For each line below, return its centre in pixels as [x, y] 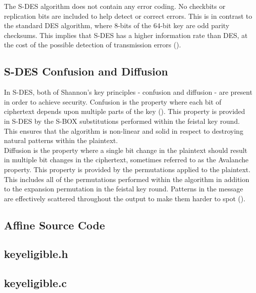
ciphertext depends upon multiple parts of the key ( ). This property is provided [125, 111]
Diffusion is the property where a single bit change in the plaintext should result [126, 150]
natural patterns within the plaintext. [61, 140]
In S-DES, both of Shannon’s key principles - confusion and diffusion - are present [128, 92]
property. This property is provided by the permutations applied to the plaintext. [127, 169]
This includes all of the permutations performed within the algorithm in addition [127, 179]
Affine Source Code [55, 225]
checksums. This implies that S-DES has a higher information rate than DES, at [126, 35]
